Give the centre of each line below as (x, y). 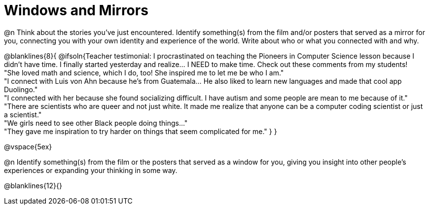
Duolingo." (21, 89)
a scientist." (23, 114)
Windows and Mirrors (76, 10)
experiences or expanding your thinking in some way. (91, 170)
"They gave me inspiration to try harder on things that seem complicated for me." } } (141, 131)
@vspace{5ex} (28, 146)
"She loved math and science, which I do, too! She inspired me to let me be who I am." (144, 72)
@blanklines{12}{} (33, 185)
